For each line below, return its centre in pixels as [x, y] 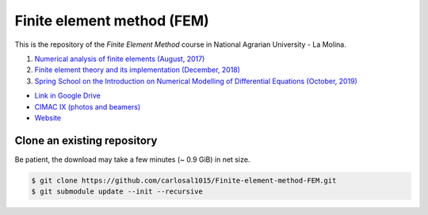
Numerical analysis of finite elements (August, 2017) [120, 59]
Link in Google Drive [67, 96]
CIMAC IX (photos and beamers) [88, 106]
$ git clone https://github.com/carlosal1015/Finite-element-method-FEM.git [184, 180]
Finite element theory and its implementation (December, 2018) [138, 70]
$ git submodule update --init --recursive [117, 192]
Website [48, 117]
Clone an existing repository [86, 140]
